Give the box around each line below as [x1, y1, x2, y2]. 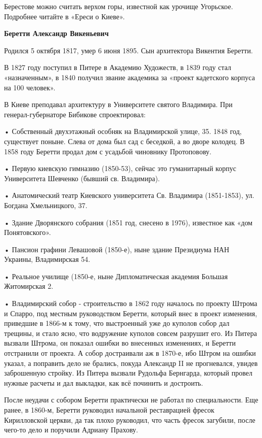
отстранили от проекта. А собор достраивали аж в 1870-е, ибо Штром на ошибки [4, 348, 256, 358]
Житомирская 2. [4, 281, 54, 291]
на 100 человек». [4, 82, 56, 92]
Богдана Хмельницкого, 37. [4, 199, 88, 210]
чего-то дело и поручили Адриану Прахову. [4, 424, 138, 435]
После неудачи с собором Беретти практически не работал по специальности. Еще [4, 394, 258, 405]
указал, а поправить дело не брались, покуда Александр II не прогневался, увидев [4, 357, 258, 368]
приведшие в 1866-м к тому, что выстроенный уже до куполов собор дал [4, 318, 230, 328]
